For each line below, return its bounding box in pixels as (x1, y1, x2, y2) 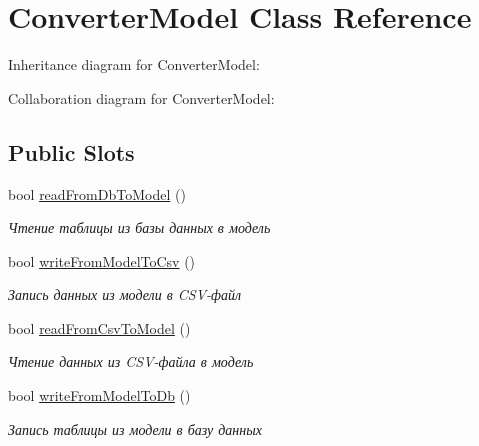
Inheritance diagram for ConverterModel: (8, 54, 260, 75)
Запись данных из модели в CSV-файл (8, 284, 242, 305)
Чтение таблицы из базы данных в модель (8, 217, 271, 238)
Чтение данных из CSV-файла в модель (8, 351, 254, 372)
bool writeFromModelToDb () (8, 385, 191, 406)
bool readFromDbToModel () (8, 183, 186, 204)
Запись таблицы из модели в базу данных (8, 418, 262, 439)
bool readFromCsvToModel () (8, 317, 191, 338)
